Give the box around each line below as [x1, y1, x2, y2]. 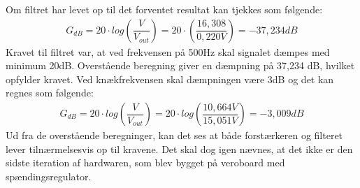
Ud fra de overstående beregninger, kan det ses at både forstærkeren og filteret [6, 128, 343, 143]
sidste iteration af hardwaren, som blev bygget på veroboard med [6, 155, 285, 170]
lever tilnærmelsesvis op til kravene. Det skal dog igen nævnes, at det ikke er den [6, 141, 353, 156]
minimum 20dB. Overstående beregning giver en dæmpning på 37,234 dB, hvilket [6, 58, 355, 73]
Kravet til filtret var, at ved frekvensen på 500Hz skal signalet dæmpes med [6, 44, 330, 59]
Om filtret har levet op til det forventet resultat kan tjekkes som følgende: [6, 2, 323, 16]
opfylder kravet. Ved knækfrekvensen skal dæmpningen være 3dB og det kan [6, 71, 334, 86]
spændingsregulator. [6, 168, 92, 183]
